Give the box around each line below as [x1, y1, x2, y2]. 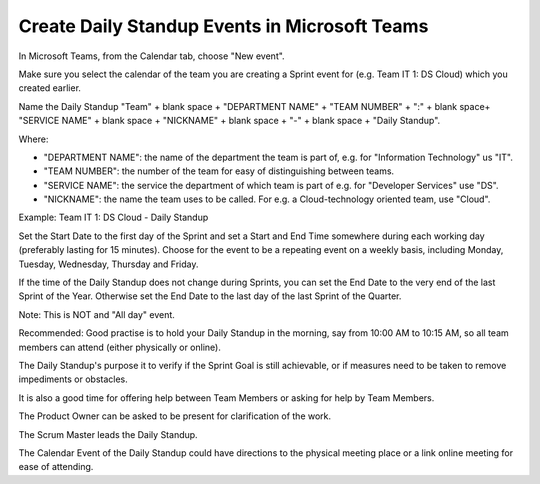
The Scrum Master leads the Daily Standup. [18, 428, 199, 440]
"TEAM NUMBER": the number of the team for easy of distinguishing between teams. [43, 165, 395, 177]
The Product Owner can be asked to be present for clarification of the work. [18, 410, 332, 422]
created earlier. [18, 82, 82, 94]
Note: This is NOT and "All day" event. [18, 308, 175, 320]
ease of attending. [18, 461, 94, 473]
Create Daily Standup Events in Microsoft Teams [18, 15, 429, 37]
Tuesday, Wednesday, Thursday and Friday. [18, 258, 199, 270]
